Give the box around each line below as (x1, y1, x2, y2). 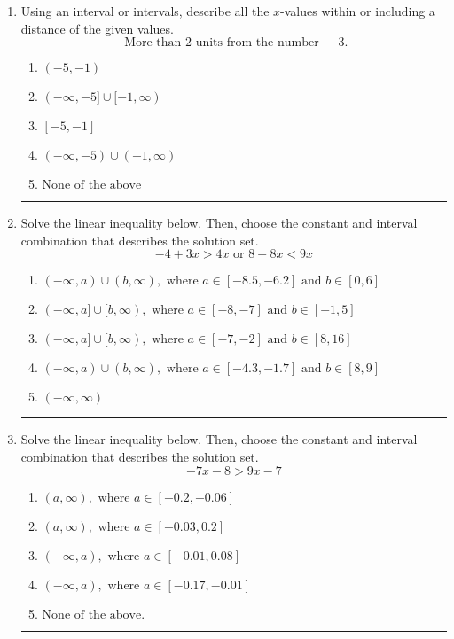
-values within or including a (280, 2, 435, 19)
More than (124, 36, 182, 50)
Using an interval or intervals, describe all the (20, 2, 270, 19)
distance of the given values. (20, 19, 174, 37)
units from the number (195, 36, 319, 50)
